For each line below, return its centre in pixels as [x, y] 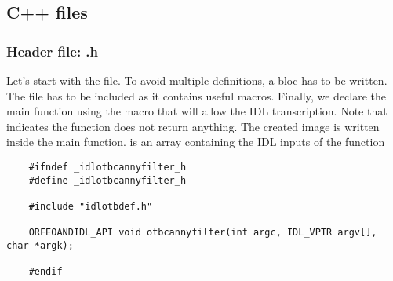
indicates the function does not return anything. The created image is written [193, 126]
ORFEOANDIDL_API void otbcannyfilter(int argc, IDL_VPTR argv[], [203, 233]
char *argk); [40, 245]
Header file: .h [53, 51]
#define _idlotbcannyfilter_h [107, 180]
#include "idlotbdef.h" [91, 206]
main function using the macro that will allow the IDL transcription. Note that [197, 111]
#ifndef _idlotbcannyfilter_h [107, 167]
